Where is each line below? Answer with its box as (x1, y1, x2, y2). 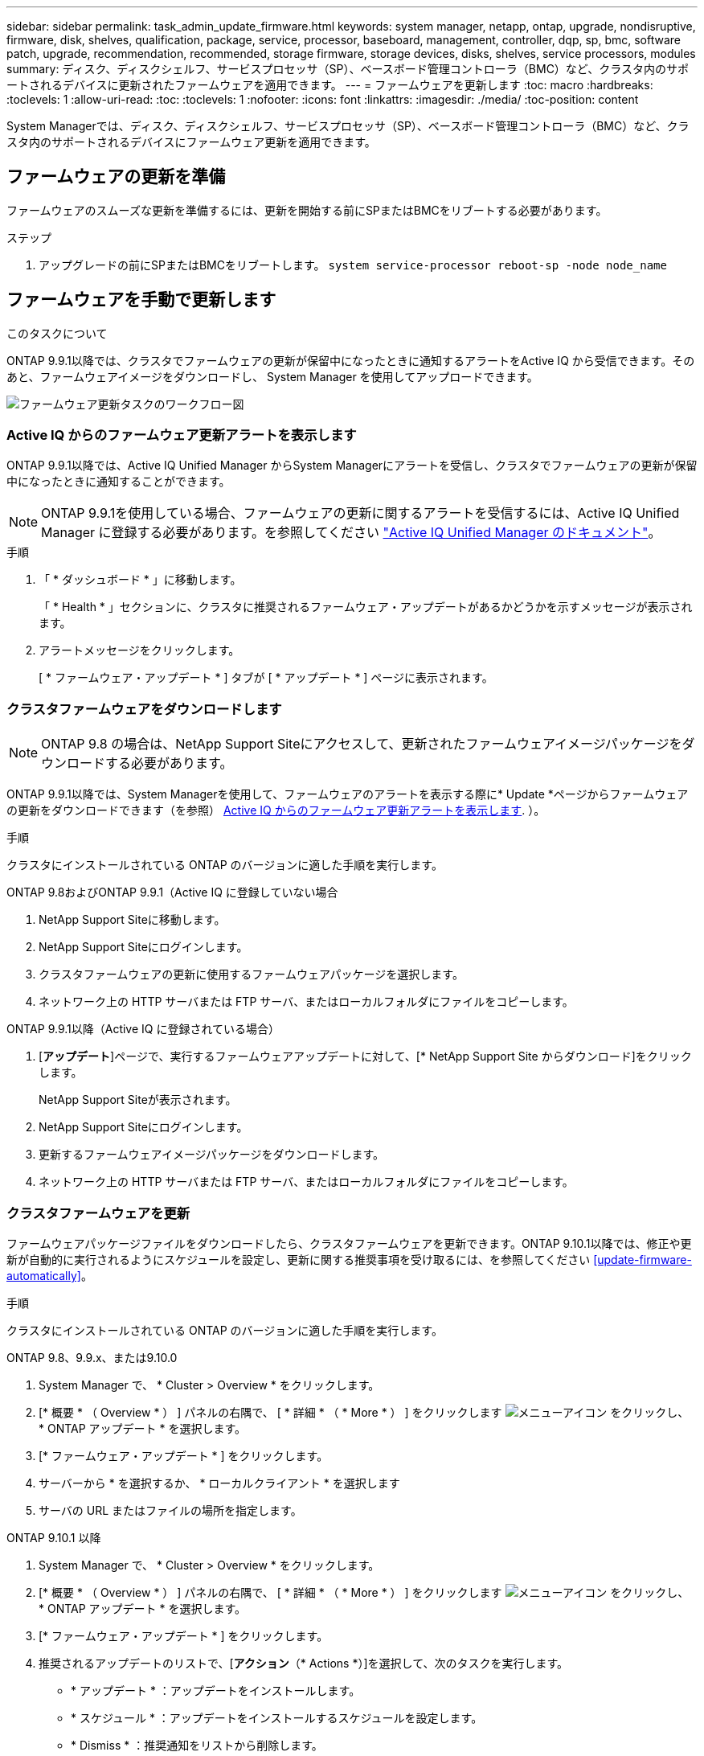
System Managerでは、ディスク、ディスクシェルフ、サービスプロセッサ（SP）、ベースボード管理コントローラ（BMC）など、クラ (6, 119, 690, 133)
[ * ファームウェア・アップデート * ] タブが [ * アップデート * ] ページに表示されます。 (39, 671, 493, 685)
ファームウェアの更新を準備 (6, 166, 226, 187)
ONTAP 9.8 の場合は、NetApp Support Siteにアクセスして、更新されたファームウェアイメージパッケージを (41, 736, 682, 753)
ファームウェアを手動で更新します (6, 289, 276, 310)
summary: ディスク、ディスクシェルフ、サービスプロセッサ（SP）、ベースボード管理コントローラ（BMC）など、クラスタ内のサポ (6, 62, 689, 76)
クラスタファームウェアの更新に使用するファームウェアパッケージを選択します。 (39, 967, 464, 982)
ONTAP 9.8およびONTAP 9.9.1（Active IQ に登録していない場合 (6, 885, 338, 900)
